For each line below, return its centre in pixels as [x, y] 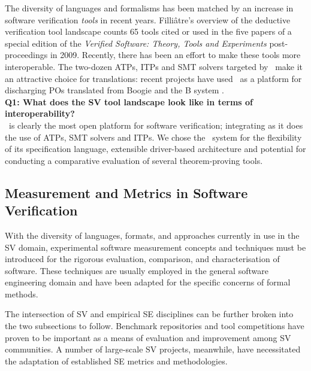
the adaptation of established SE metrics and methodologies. [116, 361]
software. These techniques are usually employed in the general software [137, 270]
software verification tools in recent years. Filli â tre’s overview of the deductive [148, 19]
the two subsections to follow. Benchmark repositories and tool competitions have [155, 326]
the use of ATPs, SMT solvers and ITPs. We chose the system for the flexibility [153, 137]
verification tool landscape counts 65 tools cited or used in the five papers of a [148, 31]
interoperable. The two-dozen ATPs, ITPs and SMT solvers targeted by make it [154, 66]
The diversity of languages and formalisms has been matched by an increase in [149, 8]
